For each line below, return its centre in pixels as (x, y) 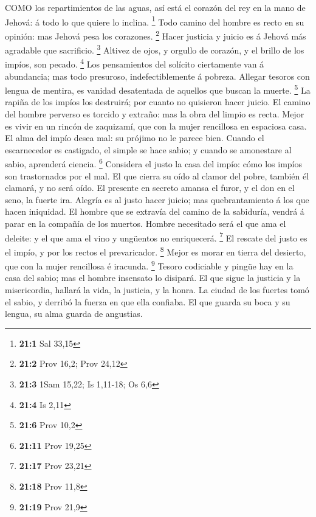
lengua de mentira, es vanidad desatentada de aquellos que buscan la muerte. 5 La (158, 89)
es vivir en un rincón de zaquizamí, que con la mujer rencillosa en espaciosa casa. (156, 126)
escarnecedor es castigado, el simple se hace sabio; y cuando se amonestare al (148, 149)
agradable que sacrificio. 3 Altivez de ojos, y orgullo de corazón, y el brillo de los (155, 49)
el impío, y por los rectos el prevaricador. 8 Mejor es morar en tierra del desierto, (156, 251)
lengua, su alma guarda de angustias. (74, 314)
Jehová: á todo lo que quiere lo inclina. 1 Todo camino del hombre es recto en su (155, 21)
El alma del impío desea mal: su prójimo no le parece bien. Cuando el (135, 138)
